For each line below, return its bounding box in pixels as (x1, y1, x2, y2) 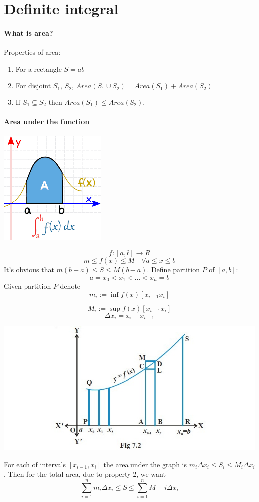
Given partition (4, 280, 51, 291)
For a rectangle (15, 63, 62, 74)
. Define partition (147, 264, 200, 274)
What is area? (4, 27, 53, 38)
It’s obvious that (4, 264, 54, 274)
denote (60, 280, 81, 291)
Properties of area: (4, 47, 61, 57)
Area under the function (4, 116, 90, 127)
